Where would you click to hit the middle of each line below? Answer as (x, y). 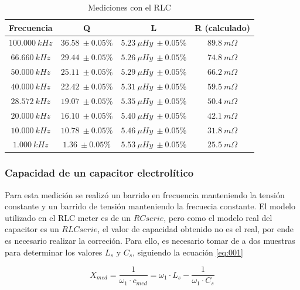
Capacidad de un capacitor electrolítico (99, 173)
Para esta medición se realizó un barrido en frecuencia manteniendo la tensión (145, 194)
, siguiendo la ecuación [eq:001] (188, 252)
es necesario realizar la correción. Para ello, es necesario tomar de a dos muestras (150, 241)
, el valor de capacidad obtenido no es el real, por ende (195, 229)
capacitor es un (32, 229)
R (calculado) (222, 27)
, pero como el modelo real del (218, 217)
